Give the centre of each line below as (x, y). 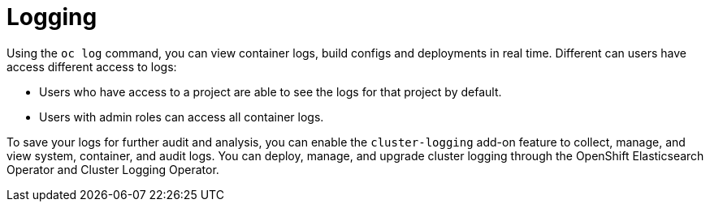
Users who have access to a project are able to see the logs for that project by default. (271, 91)
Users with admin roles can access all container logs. (182, 117)
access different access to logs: (92, 66)
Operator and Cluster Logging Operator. (113, 169)
